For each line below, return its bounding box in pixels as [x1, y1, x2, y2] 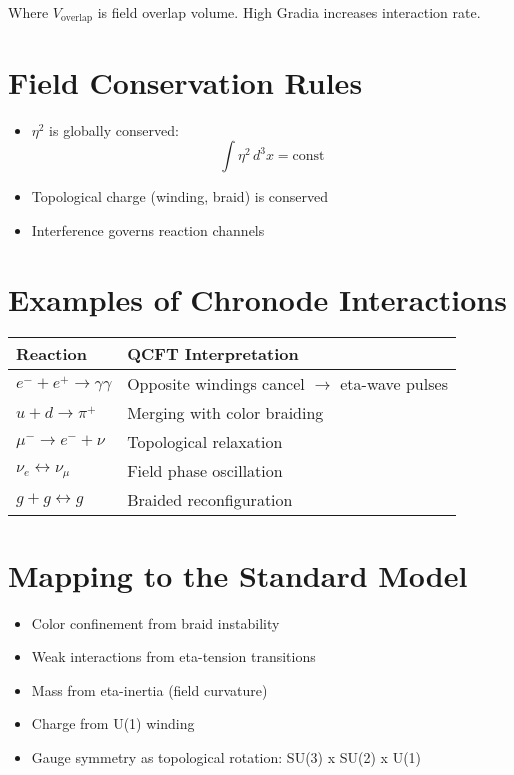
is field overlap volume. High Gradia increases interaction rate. [97, 2, 481, 22]
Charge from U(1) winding [31, 713, 195, 734]
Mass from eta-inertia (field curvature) [31, 679, 268, 700]
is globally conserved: [49, 119, 179, 140]
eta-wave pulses [340, 372, 448, 396]
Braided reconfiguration [127, 488, 293, 512]
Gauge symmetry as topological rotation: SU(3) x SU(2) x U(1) [31, 746, 422, 767]
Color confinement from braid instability [31, 612, 280, 633]
